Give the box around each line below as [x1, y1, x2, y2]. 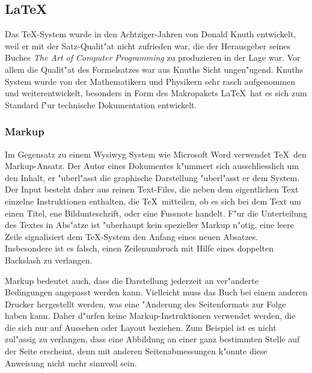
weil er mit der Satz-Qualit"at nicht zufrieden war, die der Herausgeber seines [5, 39, 291, 52]
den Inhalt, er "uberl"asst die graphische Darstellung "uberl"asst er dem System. [5, 171, 300, 183]
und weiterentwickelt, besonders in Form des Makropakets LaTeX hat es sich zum [5, 87, 307, 99]
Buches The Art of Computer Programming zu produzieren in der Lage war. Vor [5, 51, 301, 64]
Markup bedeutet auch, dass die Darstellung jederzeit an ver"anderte [5, 274, 258, 286]
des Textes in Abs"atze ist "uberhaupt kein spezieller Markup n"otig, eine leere [5, 218, 294, 231]
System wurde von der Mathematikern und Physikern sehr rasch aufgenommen [5, 75, 295, 87]
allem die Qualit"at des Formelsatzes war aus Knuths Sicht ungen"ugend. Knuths [5, 63, 304, 75]
